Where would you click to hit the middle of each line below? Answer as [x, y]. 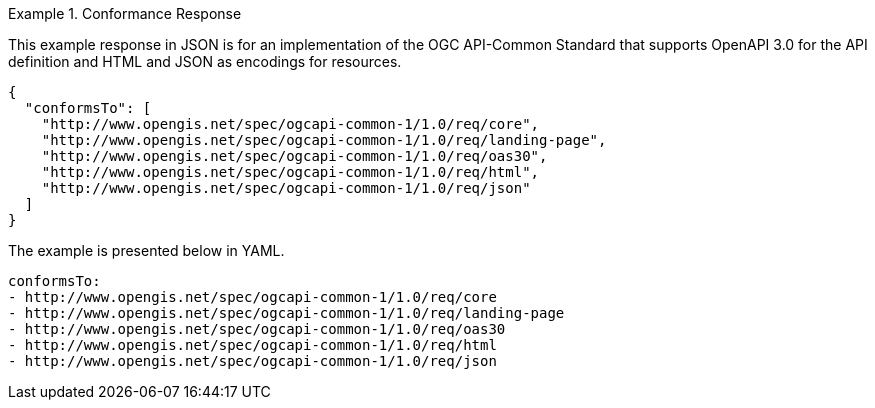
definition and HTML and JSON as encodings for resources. [205, 61]
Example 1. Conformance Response [125, 13]
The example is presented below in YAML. [146, 250]
